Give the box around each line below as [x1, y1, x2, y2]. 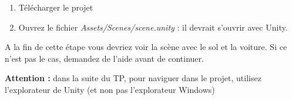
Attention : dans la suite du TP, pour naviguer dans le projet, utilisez [5, 72, 261, 84]
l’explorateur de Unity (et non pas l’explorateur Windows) [5, 83, 215, 95]
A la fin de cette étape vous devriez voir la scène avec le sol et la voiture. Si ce [5, 41, 287, 53]
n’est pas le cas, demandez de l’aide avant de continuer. [5, 52, 204, 64]
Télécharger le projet [18, 1, 93, 13]
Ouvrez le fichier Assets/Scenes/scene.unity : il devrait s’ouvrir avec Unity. [18, 21, 288, 33]
